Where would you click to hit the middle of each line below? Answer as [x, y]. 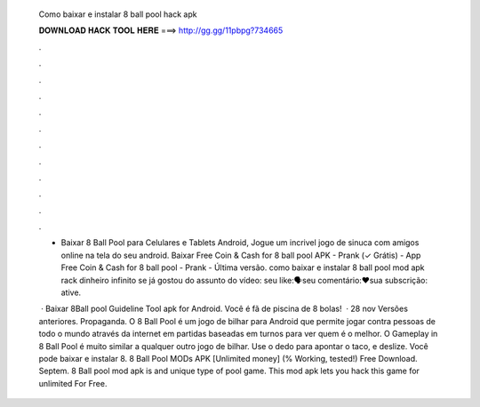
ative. [71, 292]
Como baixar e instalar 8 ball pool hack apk [118, 14]
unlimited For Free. [73, 383]
